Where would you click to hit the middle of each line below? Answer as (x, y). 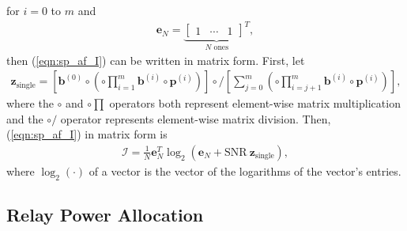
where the (30, 103)
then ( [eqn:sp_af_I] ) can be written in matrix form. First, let (156, 60)
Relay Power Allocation (105, 215)
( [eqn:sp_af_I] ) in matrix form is (87, 134)
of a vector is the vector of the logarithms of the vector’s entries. (245, 171)
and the (25, 118)
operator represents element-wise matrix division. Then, (196, 118)
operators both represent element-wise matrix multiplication (255, 103)
